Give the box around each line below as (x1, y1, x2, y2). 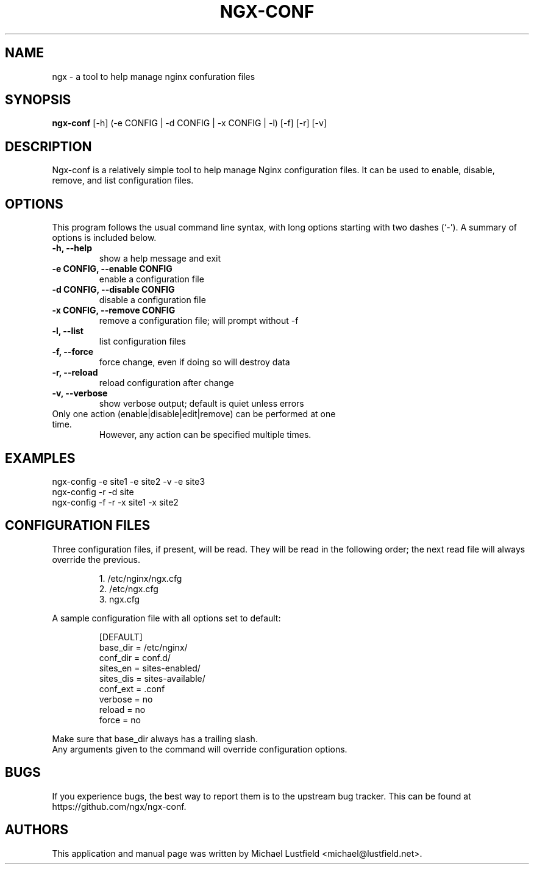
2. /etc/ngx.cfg (99, 583, 158, 594)
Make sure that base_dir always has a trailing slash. (52, 733, 258, 744)
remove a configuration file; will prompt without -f (99, 315, 299, 326)
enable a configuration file (99, 274, 204, 285)
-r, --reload (52, 367, 98, 378)
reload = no (99, 704, 146, 715)
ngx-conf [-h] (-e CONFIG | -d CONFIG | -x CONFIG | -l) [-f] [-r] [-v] (52, 118, 327, 129)
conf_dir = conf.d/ (99, 652, 171, 663)
